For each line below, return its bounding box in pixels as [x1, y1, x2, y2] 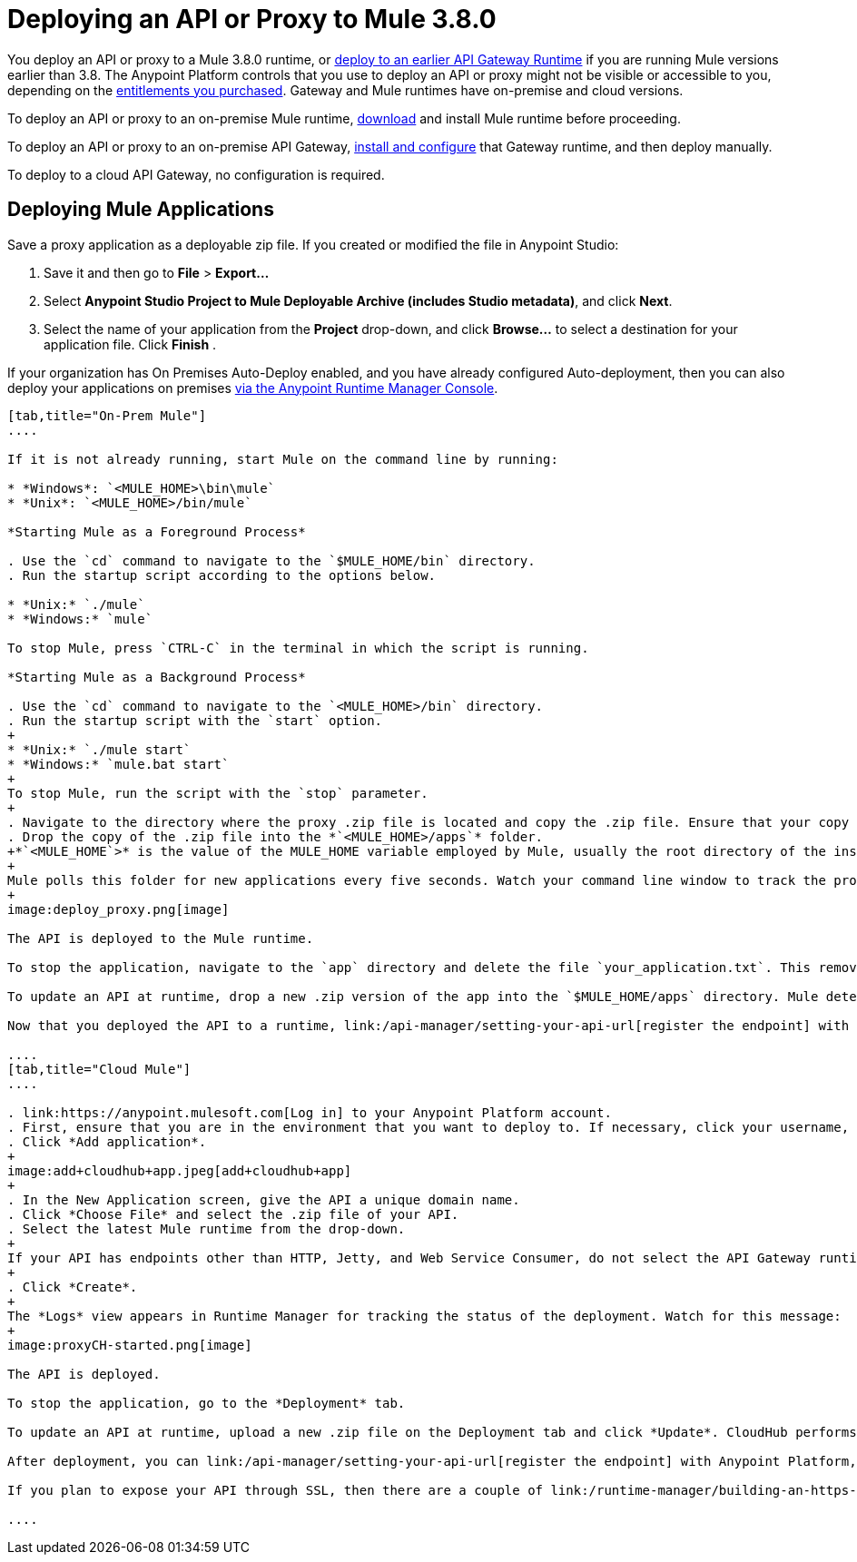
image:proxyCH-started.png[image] [7, 1337, 252, 1352]
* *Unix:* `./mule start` [7, 742, 192, 757]
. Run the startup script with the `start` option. [7, 712, 383, 728]
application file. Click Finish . [44, 336, 217, 352]
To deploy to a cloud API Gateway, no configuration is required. [7, 166, 385, 182]
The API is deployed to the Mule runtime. [7, 930, 314, 946]
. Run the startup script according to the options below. [7, 567, 437, 583]
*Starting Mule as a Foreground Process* [7, 524, 306, 539]
